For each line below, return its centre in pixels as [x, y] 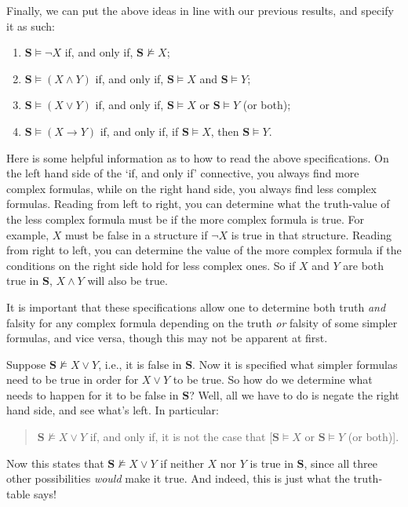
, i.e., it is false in [140, 364]
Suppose [26, 364]
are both [364, 265]
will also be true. [127, 281]
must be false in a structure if [136, 234]
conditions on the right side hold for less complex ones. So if [151, 265]
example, [28, 234]
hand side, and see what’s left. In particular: [113, 410]
